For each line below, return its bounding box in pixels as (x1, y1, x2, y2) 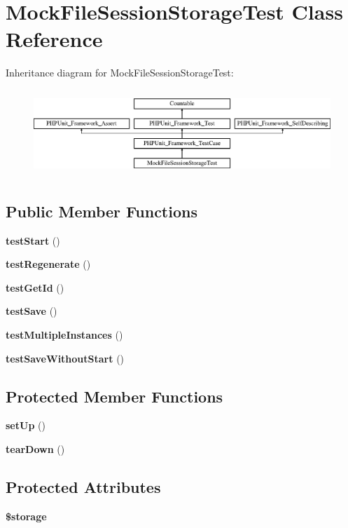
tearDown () (6, 441, 65, 456)
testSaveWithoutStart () (6, 351, 125, 365)
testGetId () (6, 280, 64, 295)
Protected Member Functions (6, 385, 223, 407)
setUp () (6, 418, 46, 433)
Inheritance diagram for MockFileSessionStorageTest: (6, 65, 234, 80)
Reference (6, 25, 103, 53)
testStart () (6, 233, 60, 248)
